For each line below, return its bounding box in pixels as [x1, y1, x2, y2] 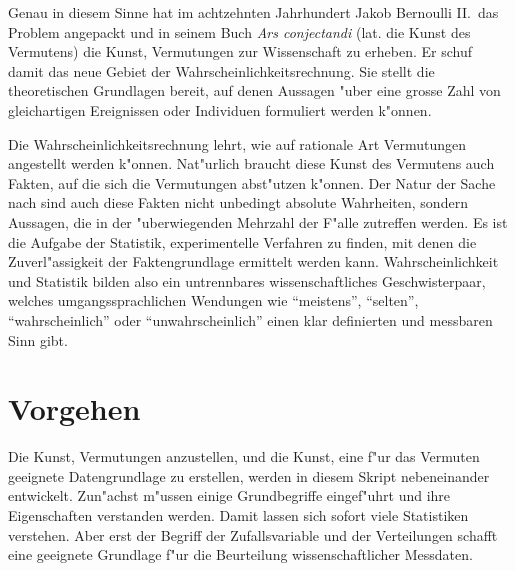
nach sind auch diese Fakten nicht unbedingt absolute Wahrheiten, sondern [8, 192, 468, 213]
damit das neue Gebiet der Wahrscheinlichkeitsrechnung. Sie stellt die [8, 60, 435, 81]
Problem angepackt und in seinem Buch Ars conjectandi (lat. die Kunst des [8, 21, 471, 42]
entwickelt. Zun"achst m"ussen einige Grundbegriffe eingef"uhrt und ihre [8, 485, 451, 506]
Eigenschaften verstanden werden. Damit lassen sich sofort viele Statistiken [8, 505, 469, 525]
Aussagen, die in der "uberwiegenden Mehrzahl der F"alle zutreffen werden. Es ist [8, 211, 508, 232]
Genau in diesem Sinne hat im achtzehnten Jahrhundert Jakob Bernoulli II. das [8, 2, 499, 22]
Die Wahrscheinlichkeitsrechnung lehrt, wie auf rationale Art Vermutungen [8, 133, 466, 154]
